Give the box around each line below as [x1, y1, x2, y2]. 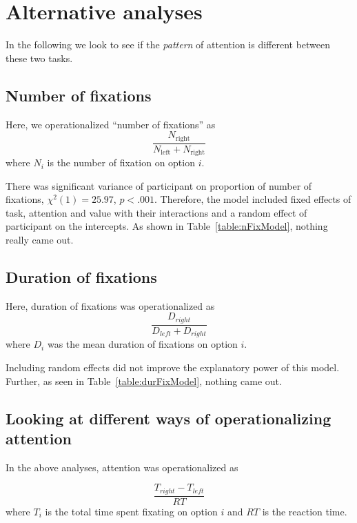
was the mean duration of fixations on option [47, 337, 238, 351]
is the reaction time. [262, 504, 347, 518]
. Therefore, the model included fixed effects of [154, 192, 351, 206]
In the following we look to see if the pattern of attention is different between [6, 37, 331, 52]
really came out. [6, 233, 74, 247]
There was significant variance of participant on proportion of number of [6, 178, 312, 193]
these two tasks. [6, 50, 73, 65]
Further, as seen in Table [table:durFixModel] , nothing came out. [6, 373, 282, 388]
